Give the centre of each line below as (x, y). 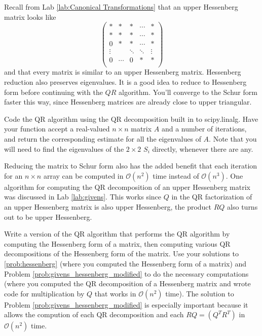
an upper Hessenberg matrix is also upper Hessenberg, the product (108, 206)
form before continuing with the (53, 92)
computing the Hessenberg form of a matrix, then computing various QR (117, 243)
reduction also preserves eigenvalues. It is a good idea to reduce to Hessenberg (125, 82)
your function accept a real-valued (57, 129)
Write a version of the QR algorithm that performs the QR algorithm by (117, 234)
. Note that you (233, 139)
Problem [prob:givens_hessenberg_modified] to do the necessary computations (126, 273)
